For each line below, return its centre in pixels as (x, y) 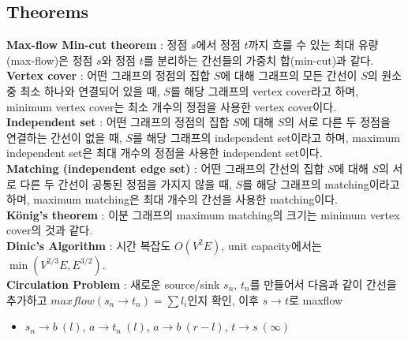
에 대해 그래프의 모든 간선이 (289, 75)
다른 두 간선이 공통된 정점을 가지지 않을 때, (126, 183)
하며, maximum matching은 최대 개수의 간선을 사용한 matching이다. (172, 199)
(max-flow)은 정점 (50, 60)
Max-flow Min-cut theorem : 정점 (97, 45)
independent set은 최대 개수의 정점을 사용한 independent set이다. (165, 153)
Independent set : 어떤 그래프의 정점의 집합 (118, 122)
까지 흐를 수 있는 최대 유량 (313, 45)
